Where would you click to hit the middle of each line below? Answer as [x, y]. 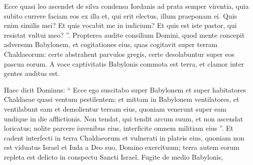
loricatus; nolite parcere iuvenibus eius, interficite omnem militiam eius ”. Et [119, 128]
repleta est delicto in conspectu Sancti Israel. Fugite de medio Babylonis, [114, 156]
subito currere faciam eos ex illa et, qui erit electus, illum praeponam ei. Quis [121, 15]
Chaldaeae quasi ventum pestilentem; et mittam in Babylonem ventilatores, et [122, 99]
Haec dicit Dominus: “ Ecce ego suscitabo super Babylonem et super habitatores [125, 89]
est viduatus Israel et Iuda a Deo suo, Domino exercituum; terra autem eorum [122, 147]
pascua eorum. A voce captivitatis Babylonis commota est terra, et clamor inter [124, 63]
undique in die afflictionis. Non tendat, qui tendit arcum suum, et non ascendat [124, 118]
